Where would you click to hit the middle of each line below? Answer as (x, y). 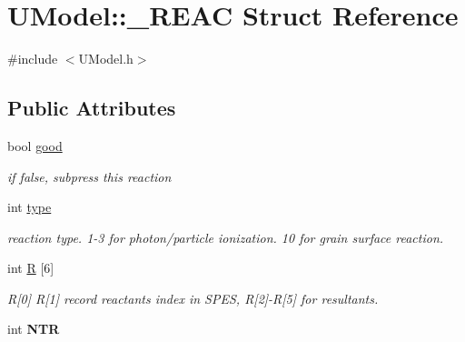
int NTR (34, 329)
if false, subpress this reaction (89, 176)
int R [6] (31, 268)
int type (30, 207)
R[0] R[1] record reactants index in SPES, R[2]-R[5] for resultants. (193, 298)
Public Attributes (92, 108)
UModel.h (106, 59)
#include (33, 59)
